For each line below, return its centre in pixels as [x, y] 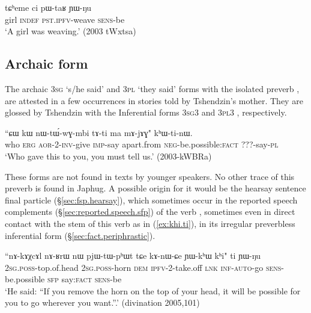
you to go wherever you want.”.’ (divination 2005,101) [102, 302]
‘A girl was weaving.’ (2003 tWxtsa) [71, 31]
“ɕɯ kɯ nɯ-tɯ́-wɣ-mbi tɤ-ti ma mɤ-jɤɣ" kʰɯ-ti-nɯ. [99, 132]
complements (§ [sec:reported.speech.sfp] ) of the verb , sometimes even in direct [150, 212]
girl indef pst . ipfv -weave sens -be [65, 19]
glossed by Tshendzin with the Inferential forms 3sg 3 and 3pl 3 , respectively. [146, 112]
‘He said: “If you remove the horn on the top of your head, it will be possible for [153, 290]
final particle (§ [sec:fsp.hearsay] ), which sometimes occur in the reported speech [151, 200]
